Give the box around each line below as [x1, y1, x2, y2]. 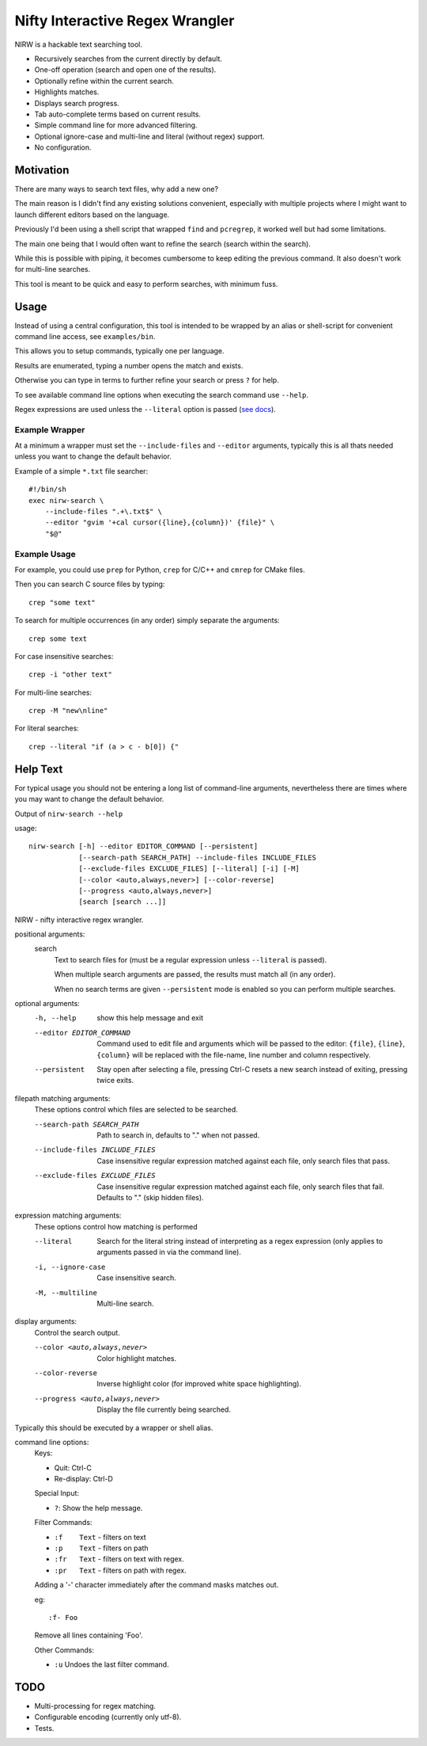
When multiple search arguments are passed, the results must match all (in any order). [54, 970, 336, 979]
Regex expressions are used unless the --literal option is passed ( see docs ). [14, 404, 276, 414]
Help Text [14, 762, 63, 776]
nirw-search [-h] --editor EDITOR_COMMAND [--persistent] [28, 842, 259, 851]
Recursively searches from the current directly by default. [34, 54, 223, 63]
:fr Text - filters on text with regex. [54, 1554, 185, 1564]
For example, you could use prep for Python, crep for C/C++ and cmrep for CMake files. [14, 565, 305, 574]
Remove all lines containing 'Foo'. [34, 1630, 143, 1640]
